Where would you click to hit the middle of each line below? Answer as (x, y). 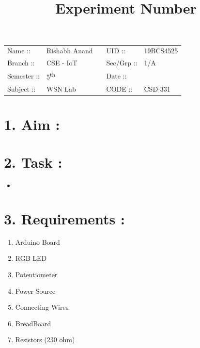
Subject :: (22, 88)
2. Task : (33, 162)
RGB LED (31, 258)
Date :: (116, 75)
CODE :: (119, 88)
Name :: (19, 51)
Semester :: (23, 75)
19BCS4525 (161, 51)
